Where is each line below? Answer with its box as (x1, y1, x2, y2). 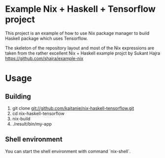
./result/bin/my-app (12, 121, 52, 126)
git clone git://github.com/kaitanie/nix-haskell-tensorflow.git (12, 105, 134, 111)
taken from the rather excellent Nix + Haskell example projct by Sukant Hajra (5, 50, 161, 56)
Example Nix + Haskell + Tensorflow (5, 3, 156, 15)
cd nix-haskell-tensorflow (12, 110, 65, 116)
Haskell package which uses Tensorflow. (5, 35, 88, 41)
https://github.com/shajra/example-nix (5, 55, 84, 61)
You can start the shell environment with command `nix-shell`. (5, 148, 131, 154)
